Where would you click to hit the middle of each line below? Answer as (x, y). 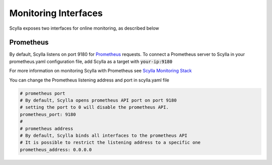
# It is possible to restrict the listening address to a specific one (110, 143)
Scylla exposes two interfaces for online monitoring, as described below (84, 28)
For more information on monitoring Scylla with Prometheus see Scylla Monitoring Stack (100, 71)
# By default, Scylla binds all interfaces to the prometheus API (104, 135)
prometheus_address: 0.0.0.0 (56, 149)
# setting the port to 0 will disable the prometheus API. (94, 107)
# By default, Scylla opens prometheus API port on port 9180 (98, 100)
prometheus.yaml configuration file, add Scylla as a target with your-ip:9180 (91, 61)
